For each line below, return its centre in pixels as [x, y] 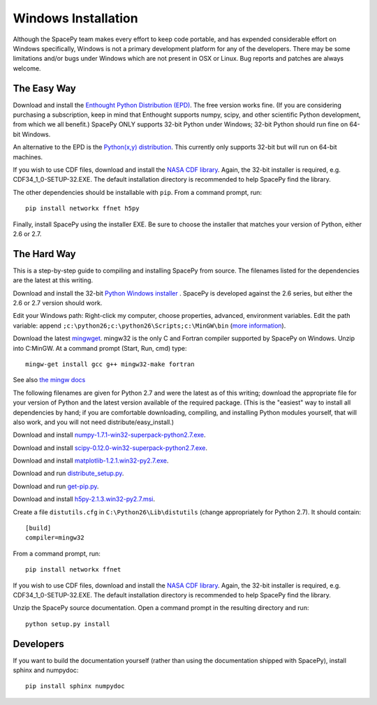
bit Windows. [32, 134]
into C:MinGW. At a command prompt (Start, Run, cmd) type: [100, 348]
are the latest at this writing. [53, 280]
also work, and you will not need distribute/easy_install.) [94, 422]
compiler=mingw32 [55, 538]
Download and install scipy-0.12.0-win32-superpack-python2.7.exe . [110, 448]
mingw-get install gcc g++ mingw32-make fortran [110, 364]
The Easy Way [44, 88]
